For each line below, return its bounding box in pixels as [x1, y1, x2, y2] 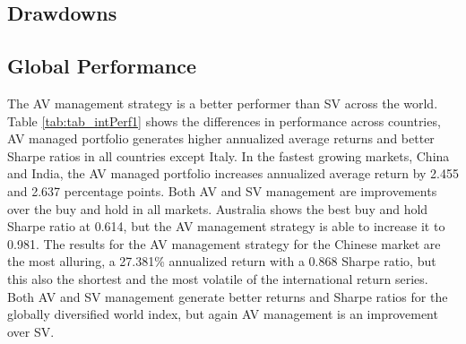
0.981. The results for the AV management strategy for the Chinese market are [7, 234, 441, 253]
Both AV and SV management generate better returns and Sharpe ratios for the [7, 287, 448, 305]
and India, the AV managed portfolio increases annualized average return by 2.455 [7, 164, 459, 183]
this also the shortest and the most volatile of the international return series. [7, 269, 428, 288]
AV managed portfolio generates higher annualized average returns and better [7, 129, 435, 148]
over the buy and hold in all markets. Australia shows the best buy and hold [7, 199, 428, 218]
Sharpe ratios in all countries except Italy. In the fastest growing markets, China [7, 146, 450, 165]
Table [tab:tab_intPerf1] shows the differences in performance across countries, [7, 111, 441, 130]
